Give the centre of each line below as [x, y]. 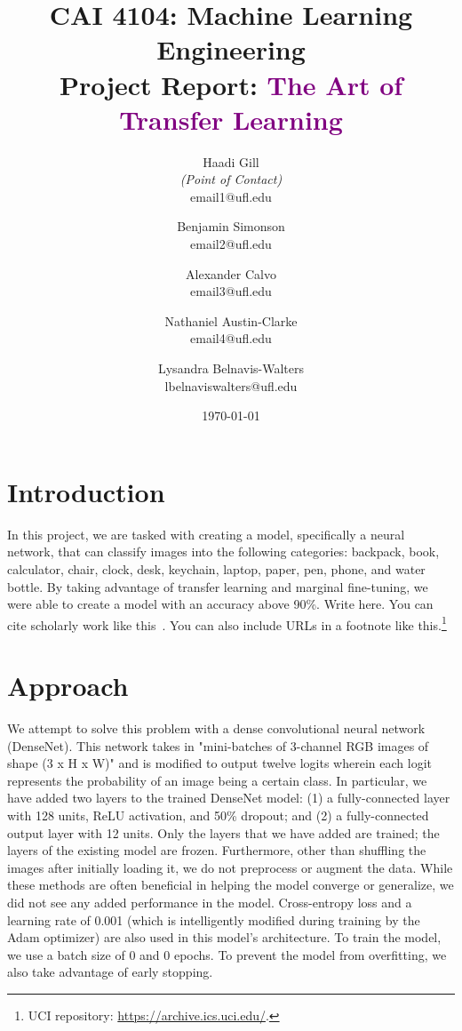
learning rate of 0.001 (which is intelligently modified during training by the [214, 919]
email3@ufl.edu [231, 291]
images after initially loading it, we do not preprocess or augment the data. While [230, 867]
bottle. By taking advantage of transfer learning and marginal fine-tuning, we [218, 586]
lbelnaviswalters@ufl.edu [231, 385]
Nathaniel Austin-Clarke [231, 320]
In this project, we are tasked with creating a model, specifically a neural [206, 534]
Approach [68, 686]
